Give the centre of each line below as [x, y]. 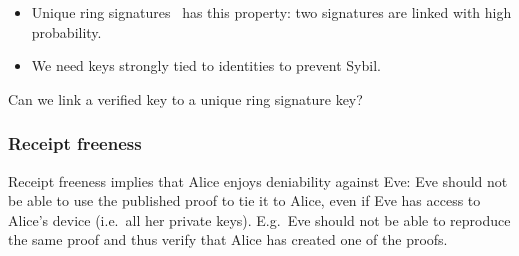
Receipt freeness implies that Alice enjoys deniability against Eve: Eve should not [258, 180]
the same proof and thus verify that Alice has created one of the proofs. [228, 239]
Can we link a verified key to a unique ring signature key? [185, 98]
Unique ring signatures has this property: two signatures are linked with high [271, 12]
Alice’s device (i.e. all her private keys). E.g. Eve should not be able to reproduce [259, 219]
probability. [66, 31]
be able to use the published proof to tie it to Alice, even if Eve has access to [244, 200]
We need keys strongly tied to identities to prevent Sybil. [206, 65]
